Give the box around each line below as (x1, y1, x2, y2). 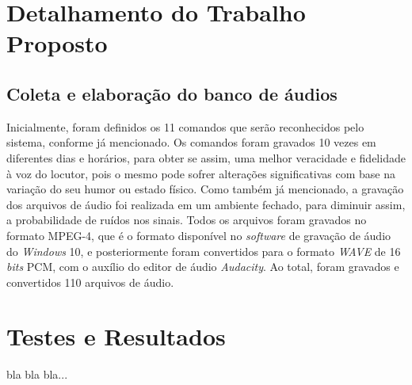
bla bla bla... (6, 366, 68, 383)
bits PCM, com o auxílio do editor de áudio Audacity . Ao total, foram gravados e (6, 258, 399, 275)
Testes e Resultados (6, 320, 226, 353)
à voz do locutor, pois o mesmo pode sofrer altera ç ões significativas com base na (6, 165, 396, 181)
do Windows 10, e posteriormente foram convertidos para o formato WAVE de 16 (6, 242, 401, 259)
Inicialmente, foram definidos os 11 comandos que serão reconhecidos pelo (6, 118, 364, 135)
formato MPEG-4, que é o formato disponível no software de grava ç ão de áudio (6, 227, 391, 243)
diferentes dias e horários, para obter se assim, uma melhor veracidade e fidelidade (6, 149, 406, 166)
